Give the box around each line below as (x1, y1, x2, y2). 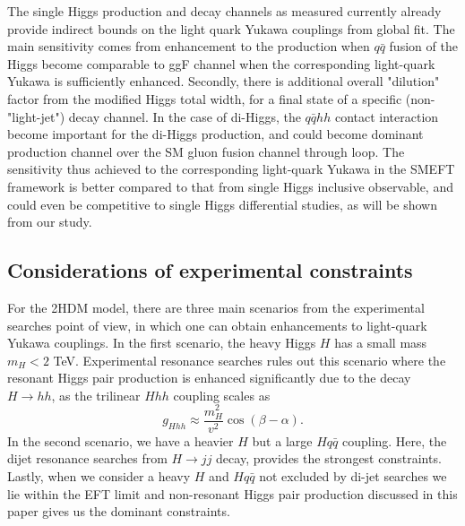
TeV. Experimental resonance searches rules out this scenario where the (53, 350, 446, 369)
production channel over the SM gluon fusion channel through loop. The (7, 142, 405, 160)
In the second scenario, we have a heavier (7, 431, 234, 450)
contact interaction (334, 107, 439, 125)
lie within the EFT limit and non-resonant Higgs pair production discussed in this (7, 484, 458, 503)
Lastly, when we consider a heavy (7, 466, 191, 485)
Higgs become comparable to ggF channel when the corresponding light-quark (7, 54, 435, 73)
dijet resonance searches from (7, 449, 168, 468)
